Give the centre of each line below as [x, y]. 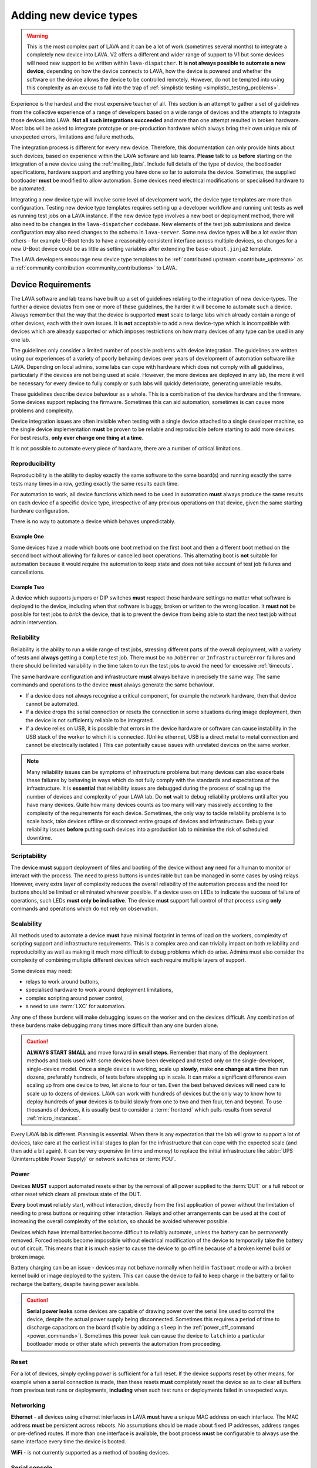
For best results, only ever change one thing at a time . [77, 437]
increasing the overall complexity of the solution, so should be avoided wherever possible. [120, 1221]
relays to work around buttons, [63, 982]
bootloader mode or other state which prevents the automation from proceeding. [124, 1344]
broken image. [28, 1257]
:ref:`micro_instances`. [54, 1118]
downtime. [39, 837]
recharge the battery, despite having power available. [75, 1284]
